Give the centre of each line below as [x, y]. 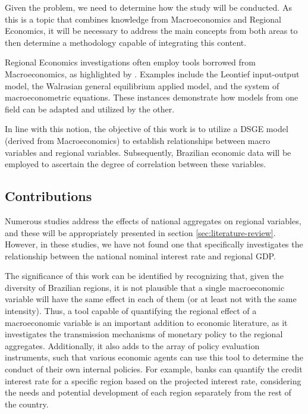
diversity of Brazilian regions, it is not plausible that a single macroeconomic [145, 287]
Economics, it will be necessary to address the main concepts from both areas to [151, 31]
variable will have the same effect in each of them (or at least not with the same [151, 299]
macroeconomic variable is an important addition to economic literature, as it [146, 322]
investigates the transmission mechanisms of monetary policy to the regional [144, 334]
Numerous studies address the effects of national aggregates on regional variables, [153, 220]
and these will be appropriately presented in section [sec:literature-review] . [140, 232]
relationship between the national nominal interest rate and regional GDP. [140, 255]
